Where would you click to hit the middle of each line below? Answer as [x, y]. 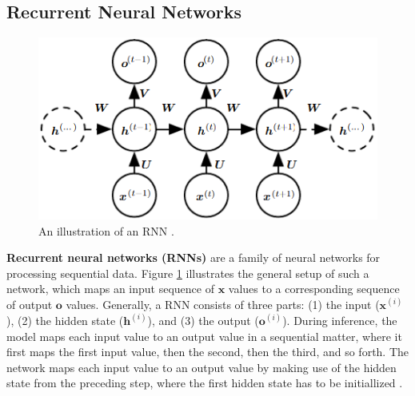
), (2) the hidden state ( [65, 320]
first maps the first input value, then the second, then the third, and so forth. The [208, 352]
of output [30, 304]
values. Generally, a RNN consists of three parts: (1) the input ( [223, 304]
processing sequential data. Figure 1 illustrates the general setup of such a [188, 273]
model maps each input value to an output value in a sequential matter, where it [204, 336]
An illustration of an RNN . [106, 230]
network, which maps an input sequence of [110, 289]
